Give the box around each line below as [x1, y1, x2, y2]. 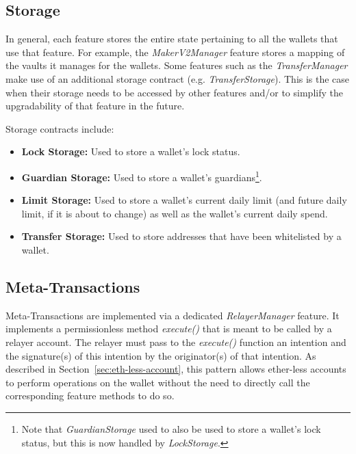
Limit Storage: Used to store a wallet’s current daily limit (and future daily [21, 193, 347, 207]
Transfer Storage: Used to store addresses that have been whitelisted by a [21, 229, 342, 243]
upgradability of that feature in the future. [5, 98, 185, 113]
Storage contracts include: [5, 121, 114, 135]
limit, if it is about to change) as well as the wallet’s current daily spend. [21, 206, 328, 220]
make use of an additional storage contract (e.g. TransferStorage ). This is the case [5, 71, 350, 85]
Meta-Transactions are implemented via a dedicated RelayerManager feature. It [5, 308, 340, 322]
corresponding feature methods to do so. [5, 388, 175, 403]
